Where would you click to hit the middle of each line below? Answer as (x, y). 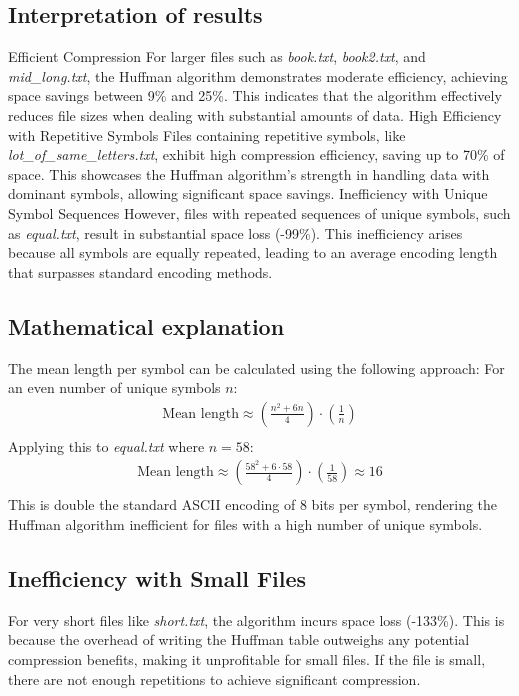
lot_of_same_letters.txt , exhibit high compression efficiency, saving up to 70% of (256, 154)
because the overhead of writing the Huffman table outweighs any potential (239, 639)
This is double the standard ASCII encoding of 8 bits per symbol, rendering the (253, 504)
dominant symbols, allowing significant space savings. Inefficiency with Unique (248, 193)
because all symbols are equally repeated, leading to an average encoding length (253, 252)
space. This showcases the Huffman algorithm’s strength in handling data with (249, 173)
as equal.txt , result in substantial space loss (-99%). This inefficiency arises (235, 232)
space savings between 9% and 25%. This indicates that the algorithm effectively (255, 95)
